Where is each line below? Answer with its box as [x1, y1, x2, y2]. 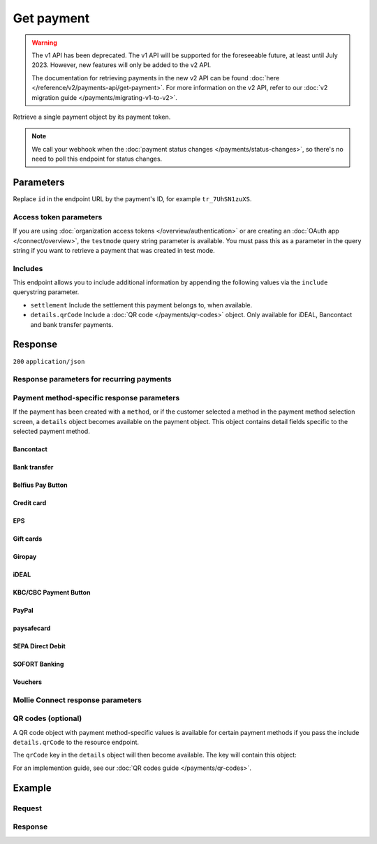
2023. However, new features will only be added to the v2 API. [31, 61, 212, 69]
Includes [13, 263, 43, 273]
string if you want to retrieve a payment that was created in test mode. [13, 246, 216, 254]
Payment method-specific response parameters [13, 393, 180, 402]
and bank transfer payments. [30, 320, 114, 328]
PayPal [13, 606, 34, 614]
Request [13, 803, 42, 813]
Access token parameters [13, 212, 103, 221]
